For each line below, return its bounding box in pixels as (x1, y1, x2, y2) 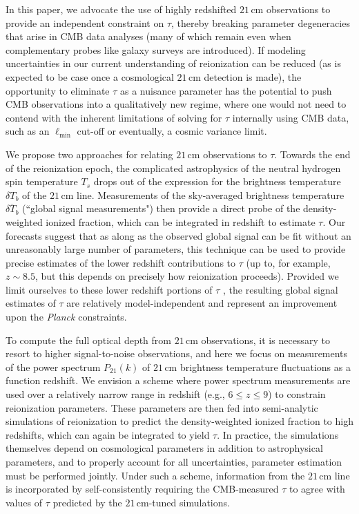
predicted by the (52, 495, 122, 509)
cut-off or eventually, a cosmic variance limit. (77, 124, 267, 138)
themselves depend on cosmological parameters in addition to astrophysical (6, 441, 323, 455)
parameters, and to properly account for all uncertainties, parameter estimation (6, 455, 342, 468)
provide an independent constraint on (6, 15, 164, 30)
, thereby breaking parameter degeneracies (171, 15, 350, 30)
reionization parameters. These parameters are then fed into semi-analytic (6, 400, 318, 415)
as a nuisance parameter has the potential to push (120, 83, 332, 97)
